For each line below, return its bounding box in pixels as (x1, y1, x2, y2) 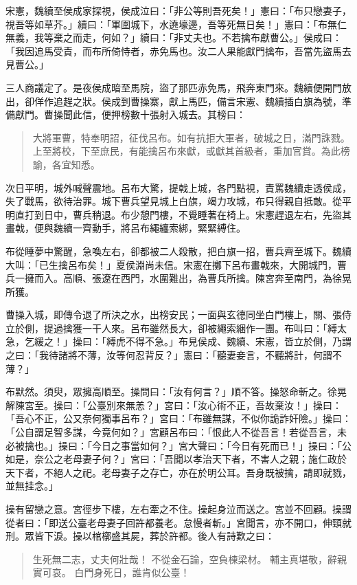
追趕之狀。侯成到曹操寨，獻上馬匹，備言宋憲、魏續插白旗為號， (53, 93, 342, 108)
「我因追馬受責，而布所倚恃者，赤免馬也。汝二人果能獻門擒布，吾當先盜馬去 (5, 43, 352, 58)
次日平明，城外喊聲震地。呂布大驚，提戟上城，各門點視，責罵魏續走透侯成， (5, 180, 352, 195)
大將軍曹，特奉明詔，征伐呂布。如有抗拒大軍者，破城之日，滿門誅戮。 (32, 130, 350, 144)
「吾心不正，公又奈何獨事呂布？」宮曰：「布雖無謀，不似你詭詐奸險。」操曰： (5, 411, 352, 426)
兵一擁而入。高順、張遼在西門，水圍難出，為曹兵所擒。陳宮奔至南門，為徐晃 (5, 271, 352, 285)
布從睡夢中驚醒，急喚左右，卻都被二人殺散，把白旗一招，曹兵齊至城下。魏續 (5, 243, 352, 258)
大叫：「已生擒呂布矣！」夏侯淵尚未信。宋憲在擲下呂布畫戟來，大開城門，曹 (5, 257, 347, 272)
